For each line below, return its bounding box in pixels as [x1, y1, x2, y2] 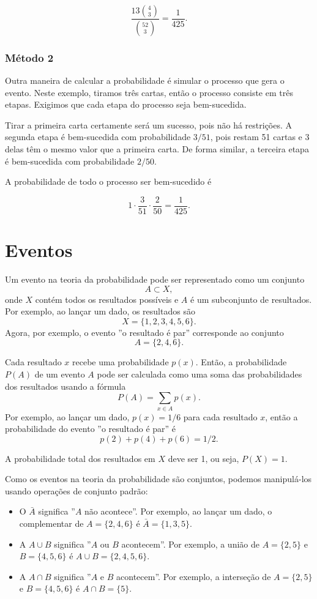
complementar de [19, 517, 84, 530]
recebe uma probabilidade [72, 355, 169, 368]
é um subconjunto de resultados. [190, 292, 312, 305]
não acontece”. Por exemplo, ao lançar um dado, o [84, 505, 272, 518]
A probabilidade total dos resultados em [5, 452, 155, 464]
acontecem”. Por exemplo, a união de [121, 537, 259, 550]
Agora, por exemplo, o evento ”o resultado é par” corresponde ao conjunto [5, 326, 284, 338]
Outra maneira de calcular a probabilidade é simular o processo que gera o [5, 74, 285, 87]
